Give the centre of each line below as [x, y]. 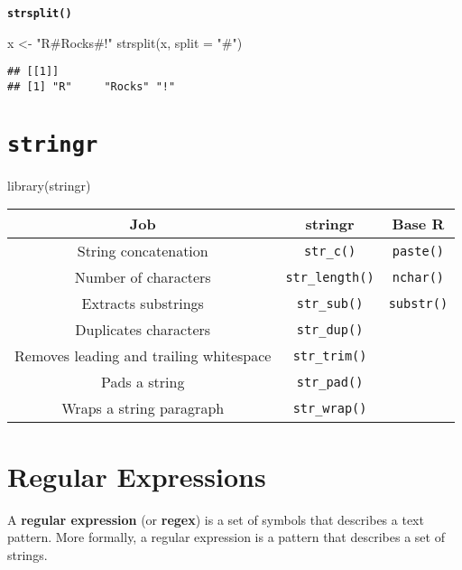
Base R [418, 224]
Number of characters [143, 277]
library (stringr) [49, 185]
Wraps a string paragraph [143, 408]
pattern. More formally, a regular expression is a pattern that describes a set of [226, 537]
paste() [418, 251]
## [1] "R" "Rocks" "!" [92, 86]
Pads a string [143, 382]
